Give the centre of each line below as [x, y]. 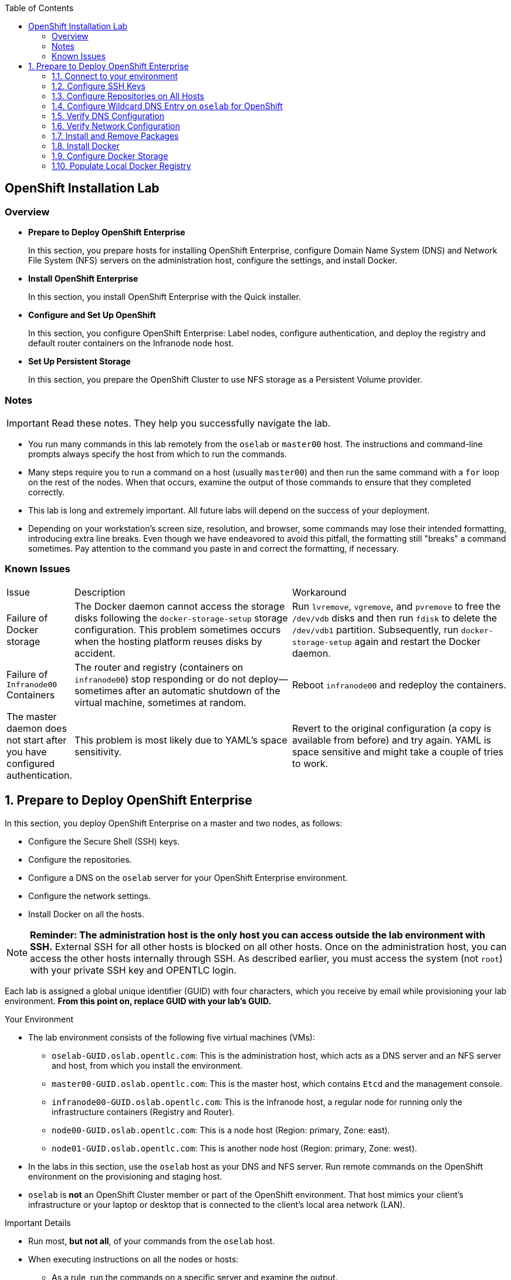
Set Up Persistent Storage [79, 362]
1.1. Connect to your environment [115, 76]
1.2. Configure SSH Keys [99, 86]
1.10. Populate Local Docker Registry [121, 166]
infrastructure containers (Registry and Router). [143, 1112]
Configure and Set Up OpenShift [92, 315]
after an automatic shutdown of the [203, 690]
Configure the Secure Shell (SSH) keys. [104, 841]
